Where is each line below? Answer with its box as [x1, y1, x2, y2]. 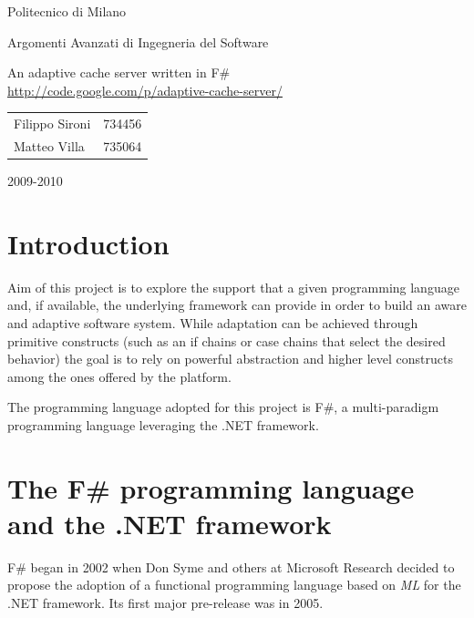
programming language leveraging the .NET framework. [7, 415, 319, 434]
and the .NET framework [7, 504, 332, 541]
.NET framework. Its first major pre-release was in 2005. [7, 593, 324, 613]
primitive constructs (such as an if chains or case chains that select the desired [7, 331, 446, 350]
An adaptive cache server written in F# [7, 63, 231, 82]
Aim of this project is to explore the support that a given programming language [7, 277, 459, 296]
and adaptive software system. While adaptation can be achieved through [7, 313, 418, 332]
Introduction [7, 224, 170, 262]
